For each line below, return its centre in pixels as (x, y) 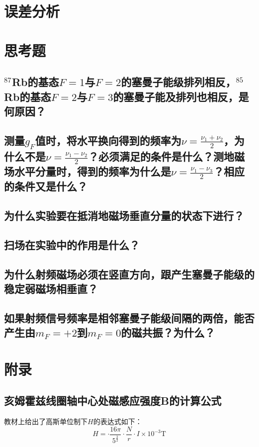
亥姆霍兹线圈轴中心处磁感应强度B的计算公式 (113, 401)
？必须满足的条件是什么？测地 (161, 156)
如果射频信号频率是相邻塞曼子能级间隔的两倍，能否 (129, 317)
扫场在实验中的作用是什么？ (72, 244)
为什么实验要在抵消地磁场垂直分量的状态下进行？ (124, 216)
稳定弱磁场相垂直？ (51, 289)
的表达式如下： (118, 421)
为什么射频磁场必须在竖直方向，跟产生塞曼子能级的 (129, 274)
